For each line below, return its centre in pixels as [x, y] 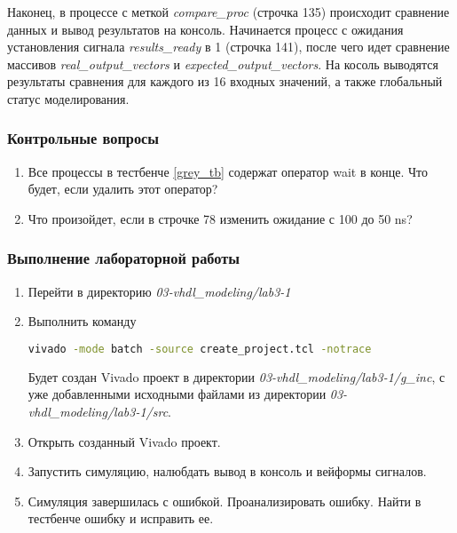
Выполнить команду [82, 321]
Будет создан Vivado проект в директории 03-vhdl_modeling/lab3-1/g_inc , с [236, 376]
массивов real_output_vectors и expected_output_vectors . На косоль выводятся [223, 64]
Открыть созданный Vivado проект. [124, 441]
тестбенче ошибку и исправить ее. [121, 518]
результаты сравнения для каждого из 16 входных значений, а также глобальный [225, 81]
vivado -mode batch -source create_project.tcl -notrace [200, 349]
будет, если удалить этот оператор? [123, 189]
